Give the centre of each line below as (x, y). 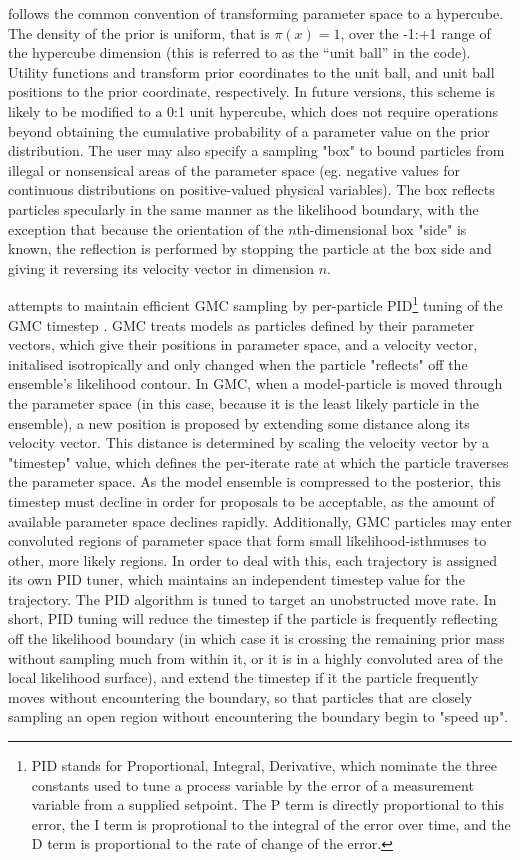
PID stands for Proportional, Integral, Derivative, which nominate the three (264, 765)
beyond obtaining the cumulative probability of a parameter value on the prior (249, 130)
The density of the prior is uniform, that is (139, 32)
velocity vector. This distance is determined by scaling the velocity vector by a (249, 442)
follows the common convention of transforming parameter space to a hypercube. (256, 13)
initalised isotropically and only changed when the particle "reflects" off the (238, 363)
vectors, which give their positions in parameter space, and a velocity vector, (243, 344)
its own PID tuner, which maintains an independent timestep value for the (236, 579)
